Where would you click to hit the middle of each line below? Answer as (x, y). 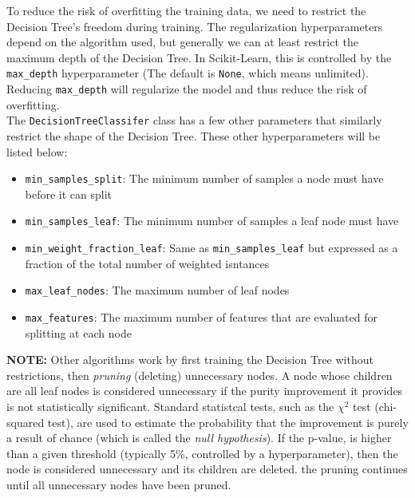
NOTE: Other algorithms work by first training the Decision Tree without (190, 360)
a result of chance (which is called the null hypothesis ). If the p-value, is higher (199, 438)
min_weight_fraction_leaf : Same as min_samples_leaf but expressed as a (211, 248)
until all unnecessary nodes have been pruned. (119, 484)
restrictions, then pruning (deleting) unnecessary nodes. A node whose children (200, 375)
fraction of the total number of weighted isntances (147, 263)
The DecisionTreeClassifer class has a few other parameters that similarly (194, 120)
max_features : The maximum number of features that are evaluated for (201, 316)
